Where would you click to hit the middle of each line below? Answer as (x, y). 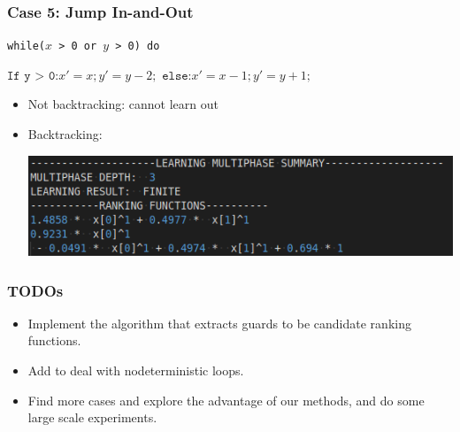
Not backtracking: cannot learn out (123, 104)
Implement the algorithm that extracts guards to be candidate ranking (219, 323)
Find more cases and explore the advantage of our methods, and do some (226, 400)
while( (26, 46)
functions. (54, 340)
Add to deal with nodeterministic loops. (136, 370)
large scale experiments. (92, 417)
